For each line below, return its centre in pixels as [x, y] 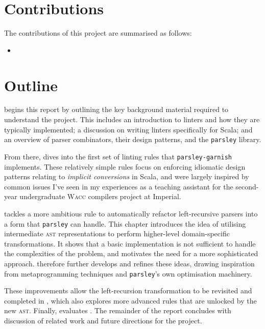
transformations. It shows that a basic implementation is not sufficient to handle [130, 243]
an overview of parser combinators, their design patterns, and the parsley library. [133, 139]
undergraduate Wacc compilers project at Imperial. [100, 196]
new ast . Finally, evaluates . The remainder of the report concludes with [118, 310]
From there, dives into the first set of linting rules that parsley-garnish [118, 156]
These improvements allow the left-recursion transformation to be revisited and [128, 291]
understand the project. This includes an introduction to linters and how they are [132, 119]
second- [247, 186]
